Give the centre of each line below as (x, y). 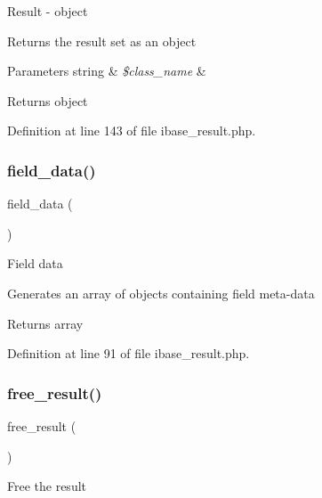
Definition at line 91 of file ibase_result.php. (129, 353)
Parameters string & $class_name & (107, 71)
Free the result (47, 486)
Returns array (45, 323)
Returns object (48, 100)
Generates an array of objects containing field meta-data (161, 293)
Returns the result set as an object (102, 41)
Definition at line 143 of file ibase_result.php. (132, 131)
